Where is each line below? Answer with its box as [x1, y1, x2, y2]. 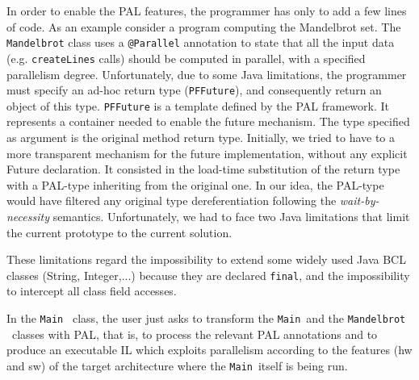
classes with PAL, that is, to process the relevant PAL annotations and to [11, 325, 378, 342]
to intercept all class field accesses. [6, 282, 177, 299]
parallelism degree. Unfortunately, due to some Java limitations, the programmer [6, 65, 407, 82]
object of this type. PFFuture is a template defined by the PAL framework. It [6, 97, 390, 114]
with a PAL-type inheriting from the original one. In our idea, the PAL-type [6, 176, 384, 193]
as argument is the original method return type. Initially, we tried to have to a [6, 129, 396, 145]
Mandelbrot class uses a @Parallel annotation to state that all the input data [6, 34, 395, 51]
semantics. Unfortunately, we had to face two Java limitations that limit [52, 207, 410, 224]
